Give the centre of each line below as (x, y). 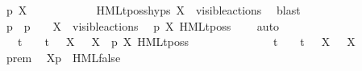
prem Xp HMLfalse (63, 57)
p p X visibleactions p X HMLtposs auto (143, 25)
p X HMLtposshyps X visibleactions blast (153, 10)
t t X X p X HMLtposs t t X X (186, 42)
